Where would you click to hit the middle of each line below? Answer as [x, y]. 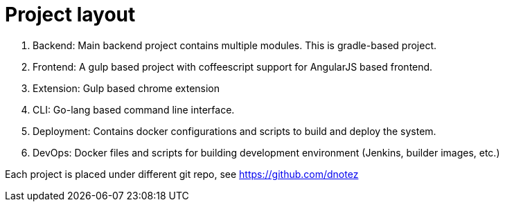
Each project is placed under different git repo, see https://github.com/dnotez [182, 174]
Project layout [70, 15]
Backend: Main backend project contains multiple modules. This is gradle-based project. [235, 45]
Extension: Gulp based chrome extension [126, 88]
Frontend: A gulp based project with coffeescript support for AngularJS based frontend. [233, 66]
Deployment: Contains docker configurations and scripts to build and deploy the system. [234, 131]
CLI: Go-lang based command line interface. [134, 109]
